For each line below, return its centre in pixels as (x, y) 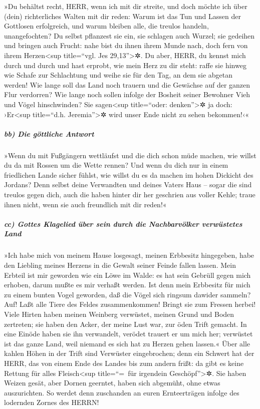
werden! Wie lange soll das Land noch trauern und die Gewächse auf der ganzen (127, 84)
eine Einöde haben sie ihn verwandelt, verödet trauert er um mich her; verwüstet (128, 334)
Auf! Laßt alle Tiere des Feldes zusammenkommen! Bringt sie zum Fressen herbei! (130, 304)
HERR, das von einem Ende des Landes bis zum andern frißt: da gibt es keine (124, 363)
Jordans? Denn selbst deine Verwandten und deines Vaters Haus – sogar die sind (128, 184)
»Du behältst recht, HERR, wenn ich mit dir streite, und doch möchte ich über (126, 6)
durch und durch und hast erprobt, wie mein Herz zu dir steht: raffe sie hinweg (125, 65)
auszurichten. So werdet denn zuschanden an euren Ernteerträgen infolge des (122, 392)
